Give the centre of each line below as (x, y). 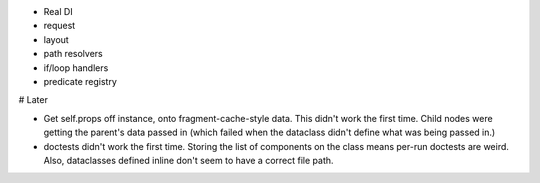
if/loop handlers (76, 67)
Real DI (58, 11)
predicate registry (80, 81)
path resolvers (73, 54)
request (59, 26)
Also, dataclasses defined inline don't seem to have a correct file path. (188, 160)
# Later (33, 100)
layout (56, 39)
